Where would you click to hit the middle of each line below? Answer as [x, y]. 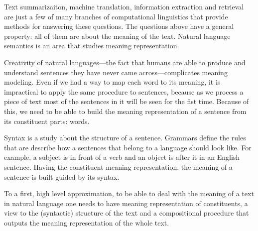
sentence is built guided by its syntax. [62, 176]
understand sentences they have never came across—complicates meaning [116, 72]
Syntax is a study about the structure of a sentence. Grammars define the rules [125, 138]
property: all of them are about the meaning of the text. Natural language [117, 36]
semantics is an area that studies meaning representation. [92, 46]
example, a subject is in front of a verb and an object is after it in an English [122, 157]
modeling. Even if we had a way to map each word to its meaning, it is [112, 82]
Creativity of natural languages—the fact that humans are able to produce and [125, 62]
